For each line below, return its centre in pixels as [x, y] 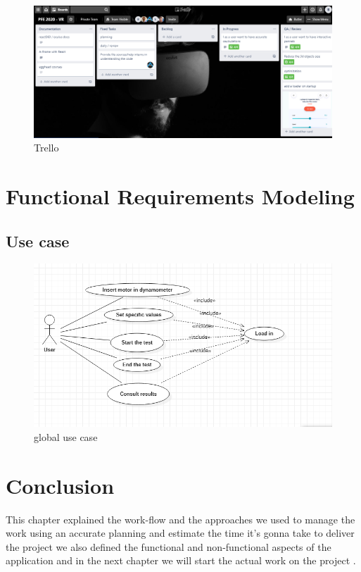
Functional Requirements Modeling [180, 195]
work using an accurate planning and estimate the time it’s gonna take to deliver [180, 533]
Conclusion [60, 485]
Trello [46, 148]
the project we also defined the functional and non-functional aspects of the [169, 546]
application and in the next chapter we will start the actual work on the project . [181, 560]
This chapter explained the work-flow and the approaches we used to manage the [180, 519]
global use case [66, 436]
